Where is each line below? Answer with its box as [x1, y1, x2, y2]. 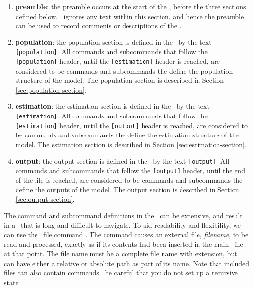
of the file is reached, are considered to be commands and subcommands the [15, 174, 243, 185]
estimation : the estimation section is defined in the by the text [15, 101, 210, 111]
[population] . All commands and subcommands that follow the [15, 46, 208, 57]
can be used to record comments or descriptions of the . [15, 20, 181, 31]
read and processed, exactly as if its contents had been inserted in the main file [4, 239, 243, 249]
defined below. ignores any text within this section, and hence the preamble [15, 11, 244, 21]
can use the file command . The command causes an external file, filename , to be [4, 229, 249, 239]
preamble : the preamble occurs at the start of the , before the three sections [15, 1, 246, 11]
